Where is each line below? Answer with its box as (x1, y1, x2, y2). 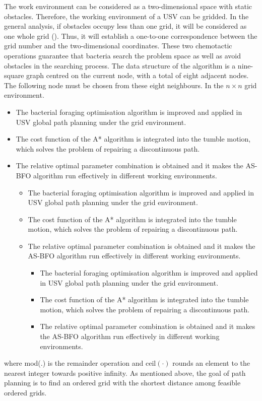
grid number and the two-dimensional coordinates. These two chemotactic (4, 40, 232, 51)
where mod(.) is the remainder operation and (4, 358, 144, 368)
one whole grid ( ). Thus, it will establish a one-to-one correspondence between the (4, 30, 257, 41)
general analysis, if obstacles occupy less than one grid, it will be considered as (4, 21, 247, 31)
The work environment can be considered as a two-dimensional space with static (4, 1, 252, 11)
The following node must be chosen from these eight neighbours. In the (4, 80, 224, 90)
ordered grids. (4, 387, 47, 397)
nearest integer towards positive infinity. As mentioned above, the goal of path (4, 367, 246, 378)
